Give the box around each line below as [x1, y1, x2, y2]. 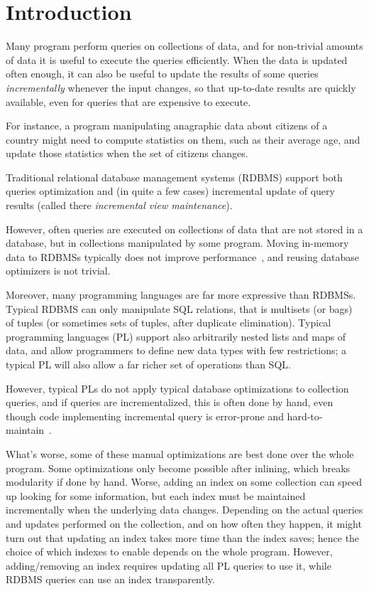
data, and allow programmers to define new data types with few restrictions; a [6, 343, 346, 358]
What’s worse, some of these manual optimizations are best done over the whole [6, 446, 354, 461]
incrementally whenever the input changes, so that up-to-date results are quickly [6, 80, 356, 95]
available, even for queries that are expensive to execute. [6, 94, 251, 109]
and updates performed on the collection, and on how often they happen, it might [6, 516, 362, 531]
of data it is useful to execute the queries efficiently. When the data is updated [6, 52, 348, 67]
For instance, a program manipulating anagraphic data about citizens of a [6, 118, 328, 133]
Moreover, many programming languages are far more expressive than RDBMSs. [6, 287, 356, 302]
